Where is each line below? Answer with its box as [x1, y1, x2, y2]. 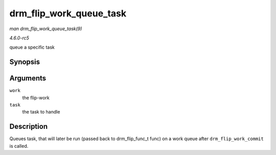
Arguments [9, 74, 47, 83]
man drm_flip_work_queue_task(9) [9, 26, 82, 32]
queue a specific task [9, 44, 55, 51]
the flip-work [22, 95, 50, 101]
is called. [9, 143, 29, 149]
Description [9, 122, 48, 131]
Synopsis [9, 58, 40, 67]
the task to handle [22, 109, 60, 115]
